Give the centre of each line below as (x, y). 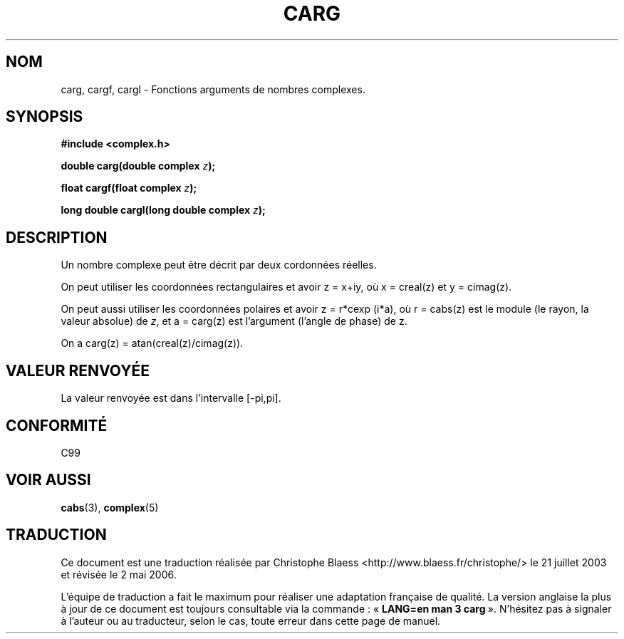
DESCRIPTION (57, 237)
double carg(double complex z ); (138, 166)
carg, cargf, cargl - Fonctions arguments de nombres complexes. (213, 89)
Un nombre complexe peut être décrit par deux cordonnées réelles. (219, 265)
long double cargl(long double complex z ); (163, 210)
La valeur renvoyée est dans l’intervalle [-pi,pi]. (171, 398)
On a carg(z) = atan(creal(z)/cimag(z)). (152, 343)
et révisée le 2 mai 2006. (119, 574)
